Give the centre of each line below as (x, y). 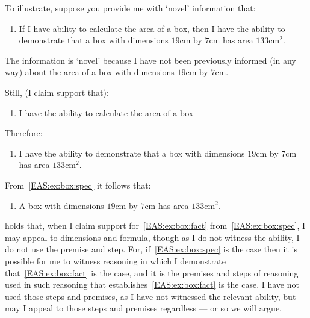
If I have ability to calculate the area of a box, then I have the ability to (152, 28)
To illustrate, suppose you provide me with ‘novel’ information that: (130, 8)
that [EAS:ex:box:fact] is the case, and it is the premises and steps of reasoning (152, 273)
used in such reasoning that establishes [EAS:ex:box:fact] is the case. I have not (152, 285)
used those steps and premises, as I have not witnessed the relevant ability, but (150, 296)
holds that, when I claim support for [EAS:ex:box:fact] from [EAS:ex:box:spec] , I (155, 226)
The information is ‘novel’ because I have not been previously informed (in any (150, 60)
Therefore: (24, 133)
